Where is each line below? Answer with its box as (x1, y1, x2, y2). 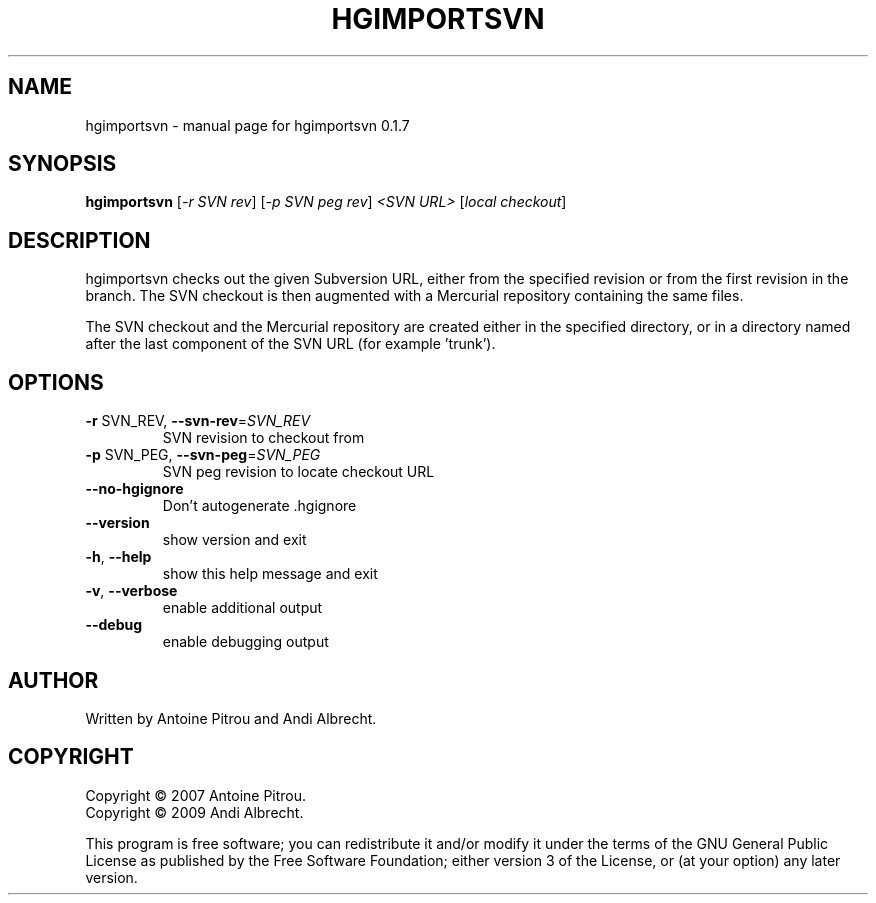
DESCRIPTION (8, 227, 151, 253)
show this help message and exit (162, 565, 378, 583)
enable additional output (162, 599, 323, 617)
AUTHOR (8, 667, 99, 693)
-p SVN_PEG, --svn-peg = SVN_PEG (85, 446, 321, 464)
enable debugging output (162, 633, 329, 651)
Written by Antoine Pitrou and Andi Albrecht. (85, 709, 377, 727)
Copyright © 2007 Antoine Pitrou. (85, 786, 307, 804)
